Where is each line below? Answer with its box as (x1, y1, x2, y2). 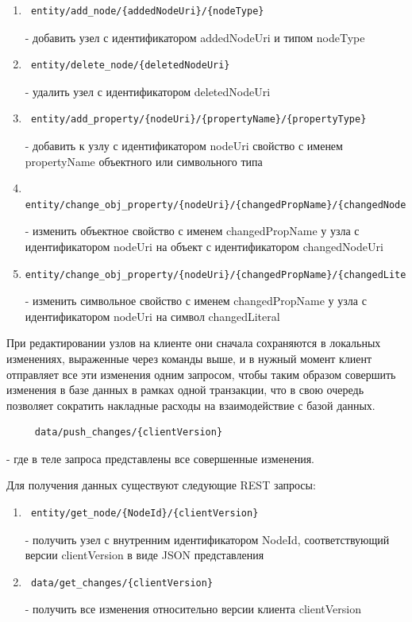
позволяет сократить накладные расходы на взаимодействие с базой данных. (6, 396, 375, 413)
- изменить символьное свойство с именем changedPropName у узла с (25, 292, 367, 309)
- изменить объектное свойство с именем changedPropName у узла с (25, 222, 360, 239)
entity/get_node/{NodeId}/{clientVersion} (30, 508, 259, 520)
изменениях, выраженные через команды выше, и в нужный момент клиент (6, 350, 372, 366)
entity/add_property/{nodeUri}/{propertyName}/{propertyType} (30, 114, 367, 126)
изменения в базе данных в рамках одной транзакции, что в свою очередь (6, 381, 364, 398)
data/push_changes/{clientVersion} (34, 427, 223, 438)
